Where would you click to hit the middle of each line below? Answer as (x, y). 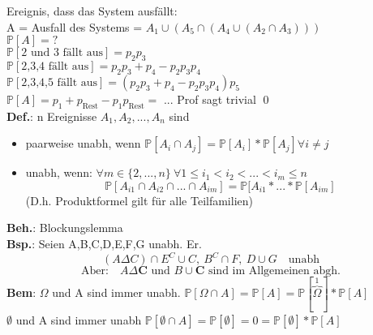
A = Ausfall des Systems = (75, 26)
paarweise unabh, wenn (83, 143)
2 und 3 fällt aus (62, 53)
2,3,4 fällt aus (55, 66)
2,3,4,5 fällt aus (60, 82)
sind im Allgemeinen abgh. (274, 271)
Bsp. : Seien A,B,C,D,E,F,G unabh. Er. (104, 243)
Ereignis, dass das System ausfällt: (92, 11)
